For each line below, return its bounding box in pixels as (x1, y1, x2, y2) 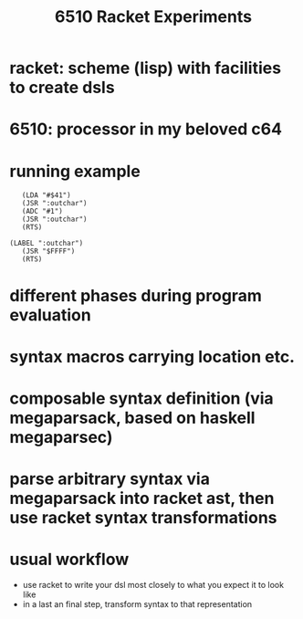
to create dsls (9, 78, 116, 98)
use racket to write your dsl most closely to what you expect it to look (22, 580, 285, 590)
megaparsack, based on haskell (9, 407, 256, 428)
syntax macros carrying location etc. (9, 346, 295, 367)
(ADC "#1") (21, 207, 64, 216)
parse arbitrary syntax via (9, 468, 210, 489)
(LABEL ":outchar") (9, 239, 84, 248)
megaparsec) (9, 426, 113, 447)
